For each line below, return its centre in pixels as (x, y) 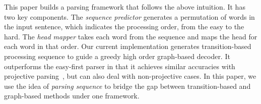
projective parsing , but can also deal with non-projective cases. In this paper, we (130, 76)
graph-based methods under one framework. (72, 96)
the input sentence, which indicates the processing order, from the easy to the (124, 27)
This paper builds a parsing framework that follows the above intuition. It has (125, 7)
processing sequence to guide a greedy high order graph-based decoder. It (117, 56)
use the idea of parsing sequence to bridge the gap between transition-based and (127, 86)
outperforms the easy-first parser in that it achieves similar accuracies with (120, 66)
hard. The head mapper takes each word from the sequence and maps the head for (131, 36)
